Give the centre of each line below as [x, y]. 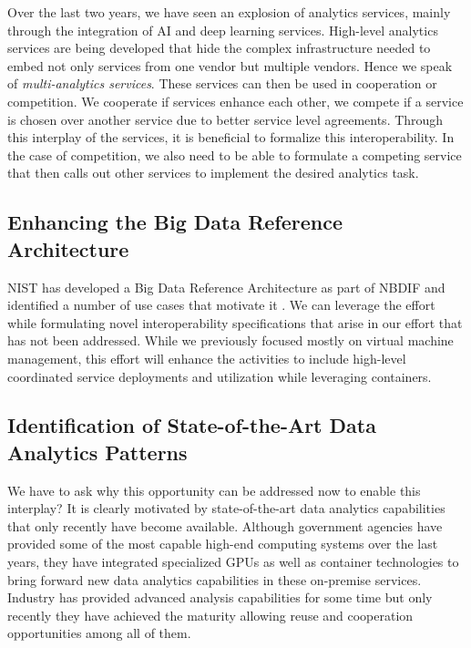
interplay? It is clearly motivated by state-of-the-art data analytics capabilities [226, 508]
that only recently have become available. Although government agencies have [225, 525]
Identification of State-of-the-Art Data [192, 425]
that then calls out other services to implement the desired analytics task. [213, 173]
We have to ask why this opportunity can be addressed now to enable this [214, 490]
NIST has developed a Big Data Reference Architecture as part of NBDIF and [226, 287]
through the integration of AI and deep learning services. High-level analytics [223, 30]
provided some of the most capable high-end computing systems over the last [223, 544]
